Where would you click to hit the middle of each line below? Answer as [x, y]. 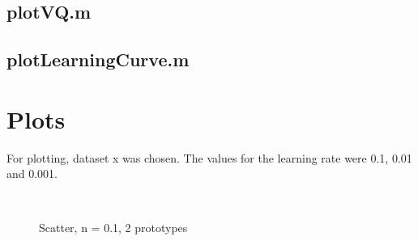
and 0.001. [32, 173]
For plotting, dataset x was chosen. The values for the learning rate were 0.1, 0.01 [209, 157]
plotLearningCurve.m [98, 59]
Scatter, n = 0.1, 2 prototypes [113, 228]
